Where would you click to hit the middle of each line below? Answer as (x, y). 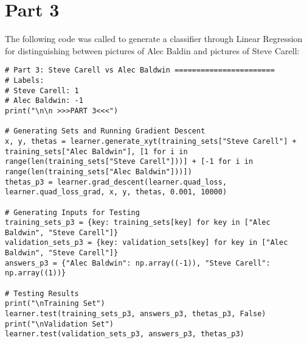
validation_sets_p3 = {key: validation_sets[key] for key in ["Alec (147, 243)
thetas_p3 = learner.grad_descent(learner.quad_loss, (116, 182)
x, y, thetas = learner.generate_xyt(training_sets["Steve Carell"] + (151, 141)
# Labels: (25, 80)
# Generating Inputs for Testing (72, 212)
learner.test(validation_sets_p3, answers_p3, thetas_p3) (125, 334)
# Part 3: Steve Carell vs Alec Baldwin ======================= (140, 70)
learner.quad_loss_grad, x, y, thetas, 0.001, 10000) (116, 192)
